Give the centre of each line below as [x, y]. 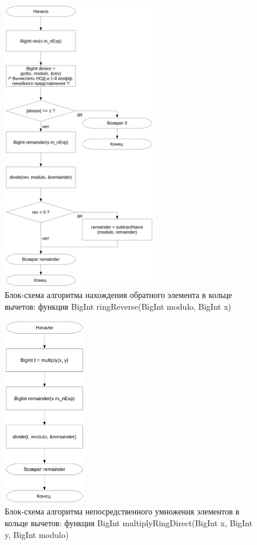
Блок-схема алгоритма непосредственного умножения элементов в [122, 511]
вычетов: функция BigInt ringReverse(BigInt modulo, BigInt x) [118, 306]
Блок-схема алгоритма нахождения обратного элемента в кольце [119, 295]
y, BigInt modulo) [37, 534]
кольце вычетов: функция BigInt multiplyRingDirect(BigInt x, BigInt [129, 523]
